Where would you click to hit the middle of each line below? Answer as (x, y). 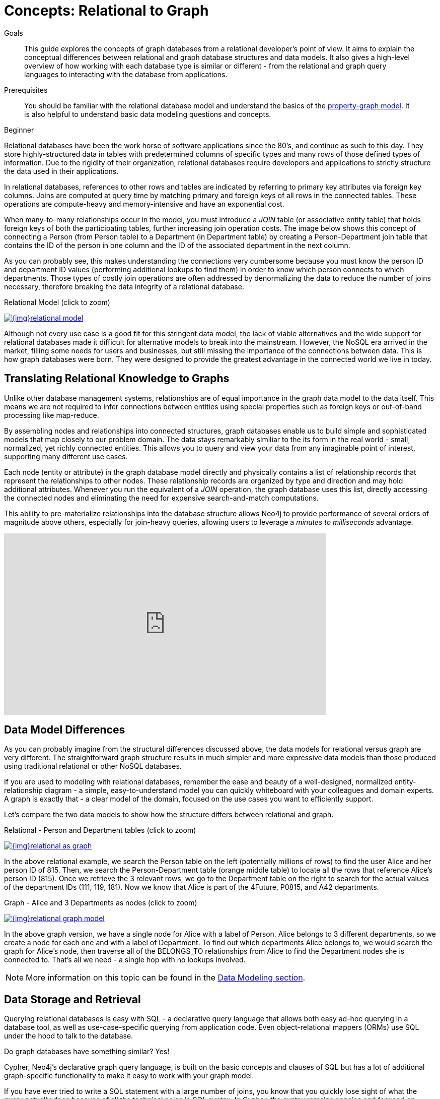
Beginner (19, 130)
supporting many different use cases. (66, 456)
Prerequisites (26, 90)
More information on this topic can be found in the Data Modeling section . (166, 978)
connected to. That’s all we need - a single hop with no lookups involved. (125, 960)
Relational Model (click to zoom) (57, 302)
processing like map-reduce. (52, 415)
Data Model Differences (65, 730)
